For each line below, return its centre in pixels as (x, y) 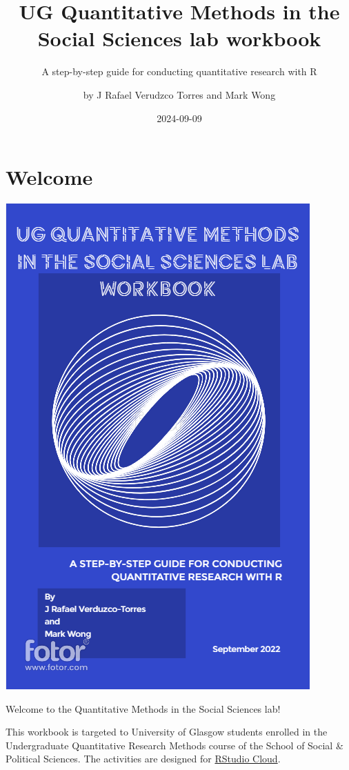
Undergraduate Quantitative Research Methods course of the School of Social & (174, 745)
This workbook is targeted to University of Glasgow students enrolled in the (167, 732)
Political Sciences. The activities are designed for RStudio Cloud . (143, 759)
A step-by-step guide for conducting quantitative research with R (179, 71)
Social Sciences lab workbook (179, 38)
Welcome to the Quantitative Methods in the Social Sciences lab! (143, 708)
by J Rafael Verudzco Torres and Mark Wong (179, 94)
